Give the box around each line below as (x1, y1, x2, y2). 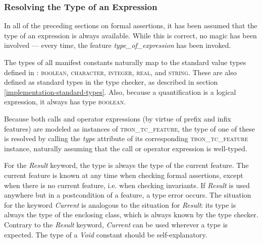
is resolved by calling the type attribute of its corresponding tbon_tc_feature (4, 133, 248, 144)
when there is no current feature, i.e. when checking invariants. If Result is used (4, 179, 250, 190)
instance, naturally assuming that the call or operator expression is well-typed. (4, 143, 247, 153)
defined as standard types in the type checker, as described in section (4, 77, 218, 87)
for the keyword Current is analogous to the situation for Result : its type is (4, 199, 236, 210)
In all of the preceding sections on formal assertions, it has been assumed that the (4, 20, 257, 31)
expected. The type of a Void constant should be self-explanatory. (4, 229, 207, 239)
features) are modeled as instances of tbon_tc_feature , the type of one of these (4, 123, 255, 134)
